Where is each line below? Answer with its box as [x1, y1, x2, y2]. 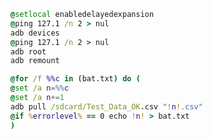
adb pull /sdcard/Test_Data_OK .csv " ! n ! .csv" [10, 101, 203, 112]
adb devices [10, 28, 60, 38]
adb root [10, 46, 47, 57]
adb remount [10, 56, 60, 66]
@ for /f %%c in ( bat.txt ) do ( [10, 74, 141, 84]
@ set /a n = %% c [10, 83, 70, 94]
